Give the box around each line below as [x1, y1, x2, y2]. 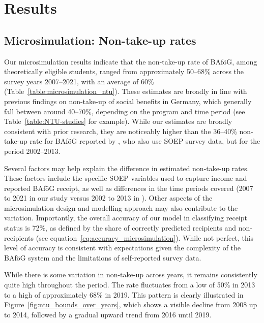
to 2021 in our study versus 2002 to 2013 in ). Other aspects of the [4, 192, 213, 203]
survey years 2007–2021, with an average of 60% [4, 76, 154, 86]
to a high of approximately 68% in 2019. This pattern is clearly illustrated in [4, 289, 244, 300]
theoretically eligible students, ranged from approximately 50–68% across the [4, 66, 244, 77]
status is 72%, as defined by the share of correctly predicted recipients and [4, 222, 237, 233]
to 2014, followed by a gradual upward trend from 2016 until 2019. [4, 309, 212, 319]
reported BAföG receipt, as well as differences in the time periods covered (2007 [4, 182, 253, 193]
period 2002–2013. [4, 145, 61, 156]
